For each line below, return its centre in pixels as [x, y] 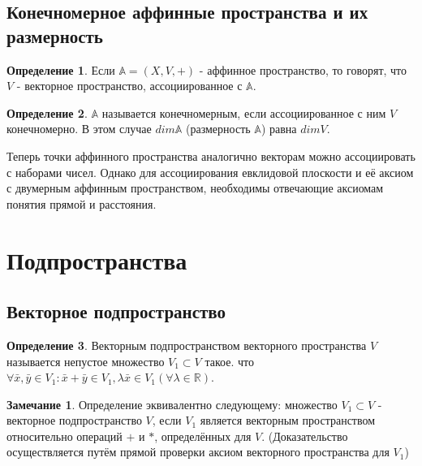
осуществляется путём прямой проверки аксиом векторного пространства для [198, 452]
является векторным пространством [288, 420]
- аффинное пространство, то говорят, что [303, 69]
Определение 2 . [47, 112]
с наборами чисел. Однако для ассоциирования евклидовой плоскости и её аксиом [210, 172]
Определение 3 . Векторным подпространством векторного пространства [187, 345]
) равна [279, 129]
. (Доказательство [305, 436]
